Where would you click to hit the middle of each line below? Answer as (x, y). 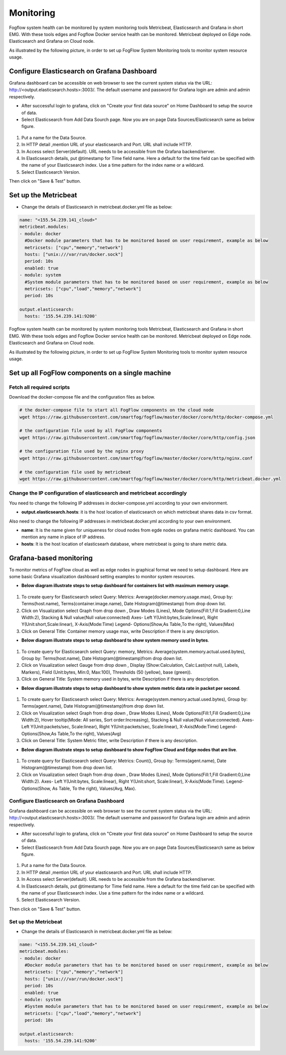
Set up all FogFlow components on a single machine (90, 373)
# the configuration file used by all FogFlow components (91, 431)
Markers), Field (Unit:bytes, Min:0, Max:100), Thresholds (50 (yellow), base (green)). (107, 672)
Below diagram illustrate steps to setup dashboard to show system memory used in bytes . (115, 640)
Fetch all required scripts (40, 387)
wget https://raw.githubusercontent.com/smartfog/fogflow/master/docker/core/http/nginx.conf (136, 458)
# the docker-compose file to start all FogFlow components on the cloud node (116, 410)
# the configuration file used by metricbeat (75, 472)
